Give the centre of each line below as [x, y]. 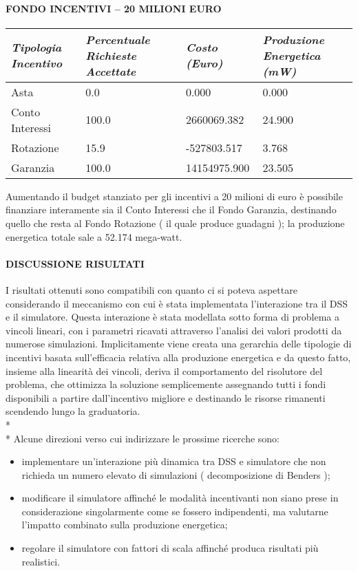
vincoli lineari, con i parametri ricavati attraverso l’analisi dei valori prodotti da [174, 330]
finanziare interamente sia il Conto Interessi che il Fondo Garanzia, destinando [171, 209]
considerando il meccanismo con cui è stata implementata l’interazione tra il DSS [177, 303]
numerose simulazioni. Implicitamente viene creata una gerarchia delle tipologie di [179, 344]
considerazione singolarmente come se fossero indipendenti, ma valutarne [175, 511]
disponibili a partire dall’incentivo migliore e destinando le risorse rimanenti [166, 397]
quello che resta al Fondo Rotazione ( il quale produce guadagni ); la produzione [175, 223]
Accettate [111, 71]
